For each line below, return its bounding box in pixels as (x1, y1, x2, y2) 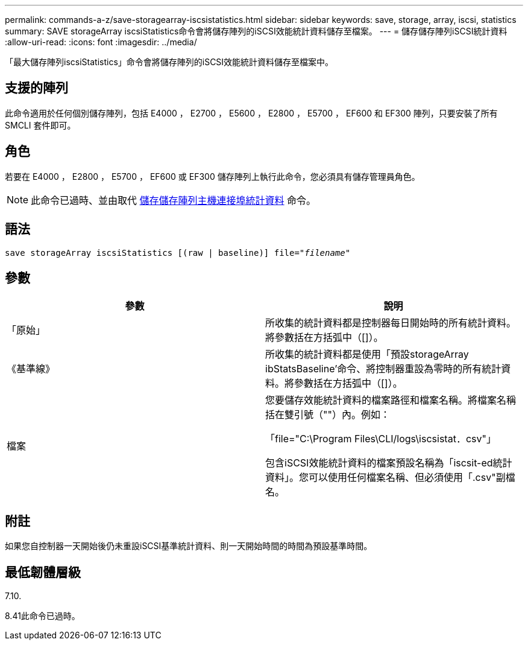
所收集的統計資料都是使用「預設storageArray (265, 348, 469, 361)
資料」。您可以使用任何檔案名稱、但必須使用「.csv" (265, 471, 496, 484)
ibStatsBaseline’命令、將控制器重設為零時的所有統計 (265, 363, 501, 375)
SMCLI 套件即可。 (5, 119, 76, 130)
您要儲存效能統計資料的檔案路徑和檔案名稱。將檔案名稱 (265, 394, 517, 407)
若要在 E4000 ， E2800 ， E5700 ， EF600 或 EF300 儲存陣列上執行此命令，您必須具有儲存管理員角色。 (5, 171, 420, 182)
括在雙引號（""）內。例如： (265, 408, 390, 421)
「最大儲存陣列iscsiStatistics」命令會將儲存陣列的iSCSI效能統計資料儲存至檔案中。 (5, 57, 334, 67)
